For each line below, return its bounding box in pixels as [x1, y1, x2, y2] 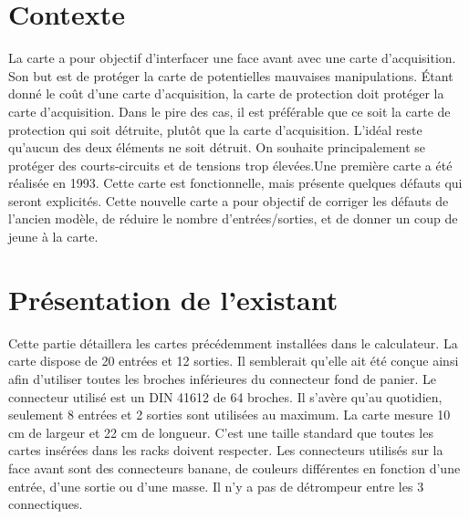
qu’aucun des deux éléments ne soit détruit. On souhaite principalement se [8, 138, 426, 157]
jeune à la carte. [8, 227, 99, 246]
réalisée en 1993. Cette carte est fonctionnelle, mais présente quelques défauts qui [8, 173, 463, 192]
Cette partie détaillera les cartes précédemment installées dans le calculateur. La [8, 333, 458, 352]
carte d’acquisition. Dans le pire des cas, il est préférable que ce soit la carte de [8, 101, 451, 120]
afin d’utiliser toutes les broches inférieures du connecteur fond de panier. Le [8, 368, 437, 388]
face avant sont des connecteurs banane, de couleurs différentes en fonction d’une [8, 458, 461, 477]
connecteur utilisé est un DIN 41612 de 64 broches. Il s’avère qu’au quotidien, [8, 387, 443, 406]
